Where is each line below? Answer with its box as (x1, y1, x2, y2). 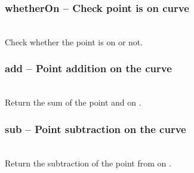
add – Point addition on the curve (5, 61, 172, 76)
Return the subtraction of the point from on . (5, 156, 171, 169)
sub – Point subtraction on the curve (5, 121, 186, 136)
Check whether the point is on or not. (5, 35, 143, 48)
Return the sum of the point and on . (5, 96, 141, 109)
